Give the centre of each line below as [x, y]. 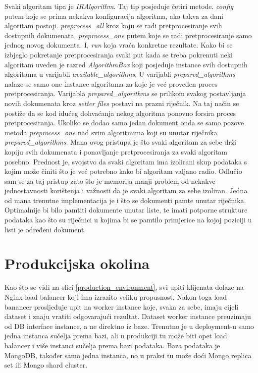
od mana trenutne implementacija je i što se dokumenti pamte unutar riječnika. [125, 200]
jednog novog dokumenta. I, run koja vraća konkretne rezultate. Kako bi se [119, 45]
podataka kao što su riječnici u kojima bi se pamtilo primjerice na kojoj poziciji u [128, 220]
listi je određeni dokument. [45, 229]
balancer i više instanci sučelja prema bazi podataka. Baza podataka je [112, 345]
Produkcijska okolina [77, 263]
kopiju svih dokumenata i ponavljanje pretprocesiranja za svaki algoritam [116, 151]
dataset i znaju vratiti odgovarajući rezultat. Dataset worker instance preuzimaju [128, 316]
